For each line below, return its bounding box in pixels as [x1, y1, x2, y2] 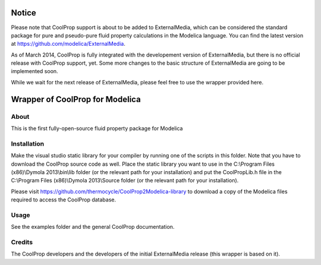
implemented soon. [11, 68, 59, 75]
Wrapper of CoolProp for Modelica [11, 94, 141, 104]
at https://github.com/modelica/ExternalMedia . [11, 40, 126, 48]
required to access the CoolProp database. [11, 196, 117, 203]
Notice [11, 8, 37, 18]
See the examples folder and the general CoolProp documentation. [11, 223, 175, 231]
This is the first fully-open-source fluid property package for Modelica [11, 125, 183, 132]
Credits [11, 238, 33, 247]
